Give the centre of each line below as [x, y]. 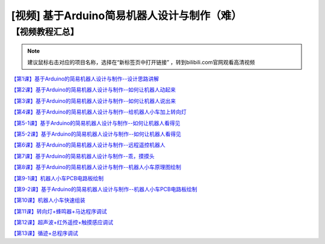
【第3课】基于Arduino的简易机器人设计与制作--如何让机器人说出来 [94, 101]
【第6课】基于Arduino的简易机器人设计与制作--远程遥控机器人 [88, 145]
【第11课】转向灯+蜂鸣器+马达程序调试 [59, 211]
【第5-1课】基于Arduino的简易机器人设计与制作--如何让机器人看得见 [96, 123]
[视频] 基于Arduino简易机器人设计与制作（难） [126, 16]
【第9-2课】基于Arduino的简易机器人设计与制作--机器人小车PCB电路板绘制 [104, 189]
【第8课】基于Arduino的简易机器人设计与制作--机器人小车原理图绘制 [96, 167]
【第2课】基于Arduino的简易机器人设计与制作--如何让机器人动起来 [94, 90]
